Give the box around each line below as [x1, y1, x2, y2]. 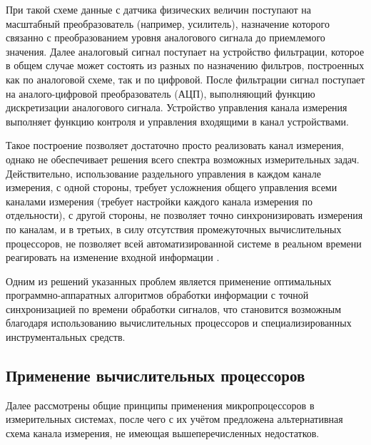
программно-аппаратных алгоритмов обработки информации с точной [6, 287, 309, 302]
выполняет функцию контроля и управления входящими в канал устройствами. [6, 113, 349, 128]
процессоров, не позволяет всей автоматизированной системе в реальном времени [6, 235, 362, 250]
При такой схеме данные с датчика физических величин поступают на [6, 2, 311, 16]
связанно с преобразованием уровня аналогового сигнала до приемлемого [6, 30, 325, 45]
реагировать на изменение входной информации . [6, 250, 220, 265]
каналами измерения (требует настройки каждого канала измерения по [6, 193, 312, 208]
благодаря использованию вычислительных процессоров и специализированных [6, 315, 352, 330]
